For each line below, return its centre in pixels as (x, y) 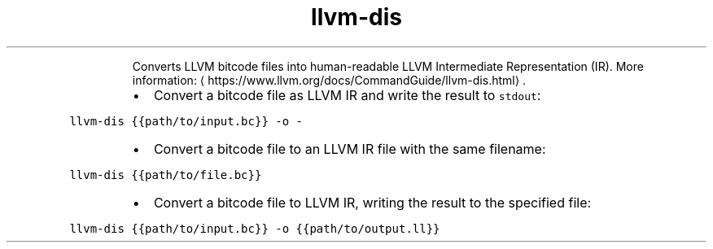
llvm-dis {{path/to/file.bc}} (166, 175)
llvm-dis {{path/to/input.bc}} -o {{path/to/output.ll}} (255, 228)
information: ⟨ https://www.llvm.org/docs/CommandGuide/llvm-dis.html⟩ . (329, 80)
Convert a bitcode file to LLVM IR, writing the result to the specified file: (372, 202)
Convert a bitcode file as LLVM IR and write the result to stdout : (347, 95)
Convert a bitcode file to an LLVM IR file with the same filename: (350, 149)
